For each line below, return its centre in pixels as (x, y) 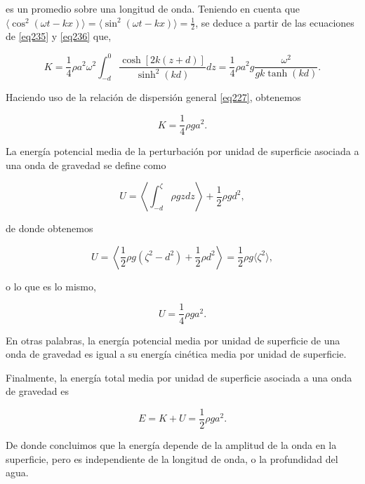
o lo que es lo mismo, (51, 286)
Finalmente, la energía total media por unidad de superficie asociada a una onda (179, 377)
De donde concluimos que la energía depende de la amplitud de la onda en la (171, 444)
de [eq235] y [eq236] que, (59, 36)
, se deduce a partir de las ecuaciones (275, 22)
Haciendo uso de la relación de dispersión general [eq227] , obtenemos (153, 97)
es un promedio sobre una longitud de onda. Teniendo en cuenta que (153, 8)
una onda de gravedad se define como (86, 164)
